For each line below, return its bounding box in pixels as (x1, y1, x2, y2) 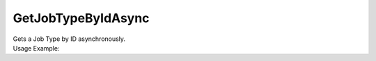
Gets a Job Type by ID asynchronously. (13, 35, 125, 43)
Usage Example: (13, 44, 60, 52)
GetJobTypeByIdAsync (13, 10, 150, 26)
